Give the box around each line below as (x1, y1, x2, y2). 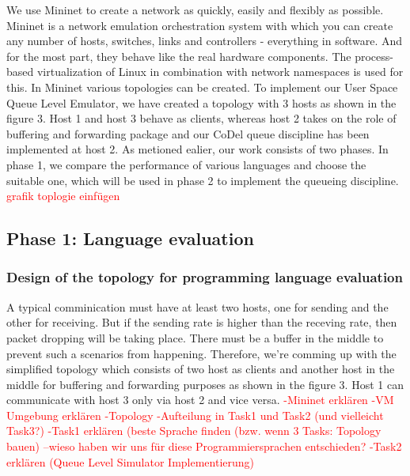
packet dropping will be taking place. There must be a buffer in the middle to (6, 329, 384, 346)
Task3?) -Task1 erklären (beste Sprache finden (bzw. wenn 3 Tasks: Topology (6, 422, 382, 439)
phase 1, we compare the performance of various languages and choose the (6, 156, 366, 172)
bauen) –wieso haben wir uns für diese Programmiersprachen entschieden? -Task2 (6, 438, 402, 455)
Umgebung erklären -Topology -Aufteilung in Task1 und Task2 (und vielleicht (6, 406, 384, 423)
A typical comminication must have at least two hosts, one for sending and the (6, 298, 389, 315)
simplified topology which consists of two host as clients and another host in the (6, 361, 395, 377)
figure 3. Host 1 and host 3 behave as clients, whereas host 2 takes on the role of (6, 110, 397, 127)
